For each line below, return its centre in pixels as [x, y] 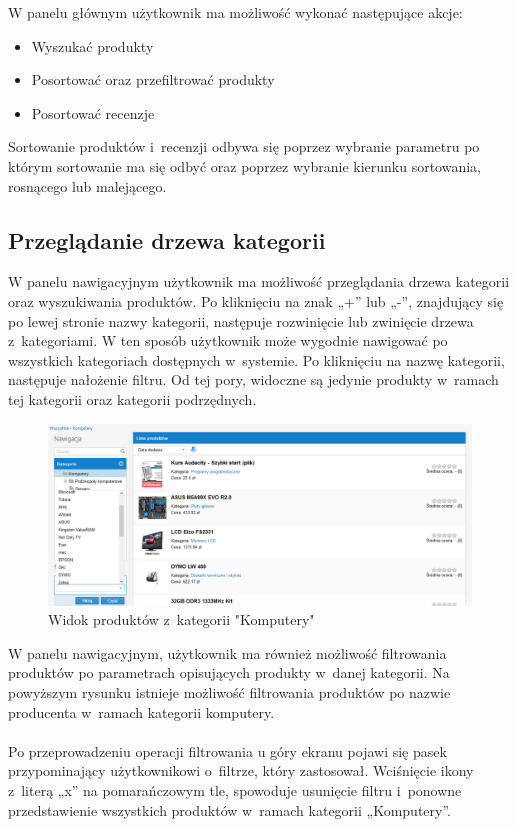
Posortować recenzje [93, 112]
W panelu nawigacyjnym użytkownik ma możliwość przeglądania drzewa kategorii [259, 281]
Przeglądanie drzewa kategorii [167, 239]
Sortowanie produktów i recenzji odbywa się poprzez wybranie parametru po [244, 146]
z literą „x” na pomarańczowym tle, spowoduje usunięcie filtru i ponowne [235, 790]
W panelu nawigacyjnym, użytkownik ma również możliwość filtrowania [227, 652]
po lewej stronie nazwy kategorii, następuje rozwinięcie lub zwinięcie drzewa [241, 320]
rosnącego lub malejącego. [87, 185]
